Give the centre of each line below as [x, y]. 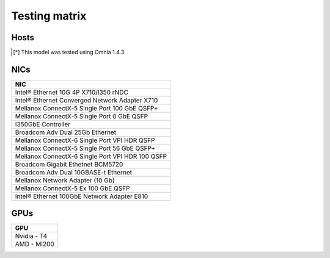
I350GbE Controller [42, 124]
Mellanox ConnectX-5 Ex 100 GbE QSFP [72, 188]
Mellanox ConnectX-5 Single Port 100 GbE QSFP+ [86, 108]
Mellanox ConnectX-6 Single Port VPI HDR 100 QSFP [91, 156]
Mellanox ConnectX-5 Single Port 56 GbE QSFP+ [85, 148]
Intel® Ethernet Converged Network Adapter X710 [86, 100]
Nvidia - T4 [31, 236]
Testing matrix [49, 16]
